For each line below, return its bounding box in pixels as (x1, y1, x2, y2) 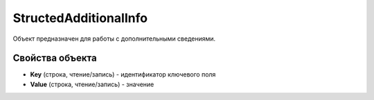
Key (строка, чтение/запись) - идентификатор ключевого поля (30, 70, 216, 79)
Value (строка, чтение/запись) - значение (30, 80, 154, 88)
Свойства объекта (12, 52, 97, 64)
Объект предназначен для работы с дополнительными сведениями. (12, 34, 216, 43)
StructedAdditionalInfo (12, 10, 148, 26)
